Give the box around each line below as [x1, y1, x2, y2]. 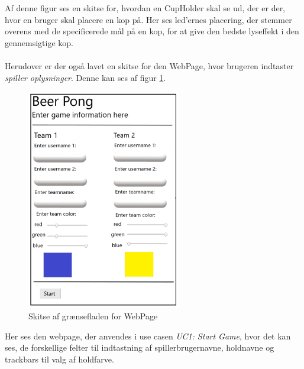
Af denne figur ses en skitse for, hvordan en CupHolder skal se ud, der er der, [5, 2, 286, 14]
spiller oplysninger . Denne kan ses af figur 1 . [5, 71, 166, 83]
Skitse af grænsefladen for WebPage [28, 309, 158, 322]
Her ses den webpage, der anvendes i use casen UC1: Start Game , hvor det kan [5, 329, 291, 342]
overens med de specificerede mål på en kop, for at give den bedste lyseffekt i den [5, 25, 299, 37]
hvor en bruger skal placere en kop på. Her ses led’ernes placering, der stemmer [5, 13, 292, 25]
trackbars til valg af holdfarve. [5, 352, 114, 365]
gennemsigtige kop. [5, 36, 73, 48]
